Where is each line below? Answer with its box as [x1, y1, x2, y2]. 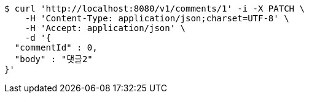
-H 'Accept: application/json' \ [25, 23, 186, 33]
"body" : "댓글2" [14, 54, 93, 64]
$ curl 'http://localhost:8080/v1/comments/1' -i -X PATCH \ [4, 4, 305, 13]
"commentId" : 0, [14, 43, 98, 52]
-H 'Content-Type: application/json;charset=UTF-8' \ [25, 13, 289, 23]
